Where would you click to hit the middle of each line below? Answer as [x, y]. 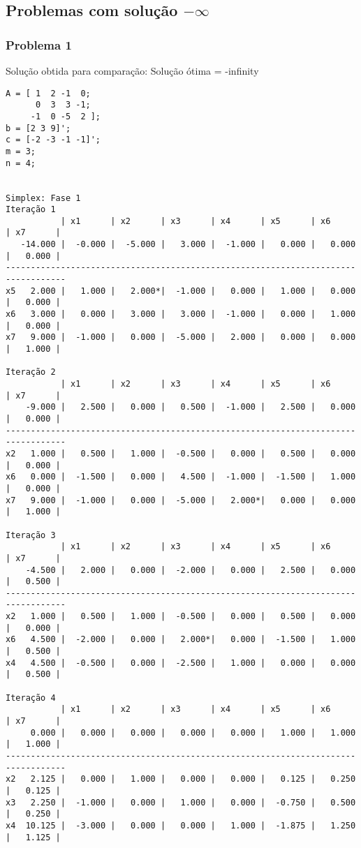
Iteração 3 [31, 535]
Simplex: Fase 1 [43, 198]
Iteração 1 [31, 210]
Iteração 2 [31, 372]
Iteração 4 [31, 698]
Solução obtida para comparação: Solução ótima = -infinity [132, 70]
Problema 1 [39, 44]
